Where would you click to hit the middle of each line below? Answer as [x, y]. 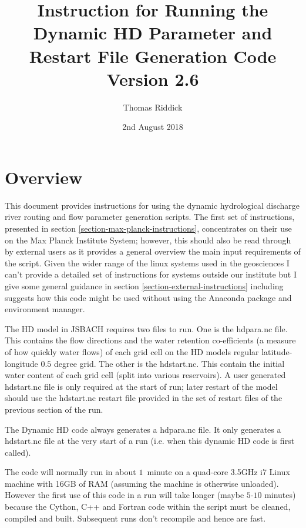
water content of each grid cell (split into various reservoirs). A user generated [145, 375]
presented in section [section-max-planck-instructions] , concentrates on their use [148, 228]
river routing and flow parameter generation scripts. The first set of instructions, [150, 217]
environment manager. [45, 309]
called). [18, 452]
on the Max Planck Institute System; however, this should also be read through [148, 240]
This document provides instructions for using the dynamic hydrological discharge [152, 205]
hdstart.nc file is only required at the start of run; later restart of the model [141, 386]
